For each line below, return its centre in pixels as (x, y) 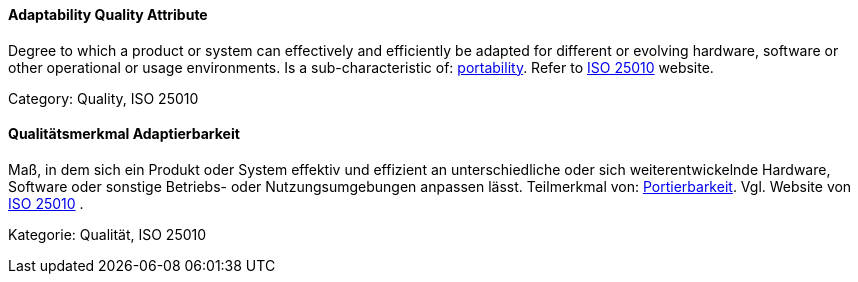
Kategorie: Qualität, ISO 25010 (107, 234)
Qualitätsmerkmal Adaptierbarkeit (124, 134)
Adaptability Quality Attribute (108, 14)
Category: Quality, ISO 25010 (103, 98)
